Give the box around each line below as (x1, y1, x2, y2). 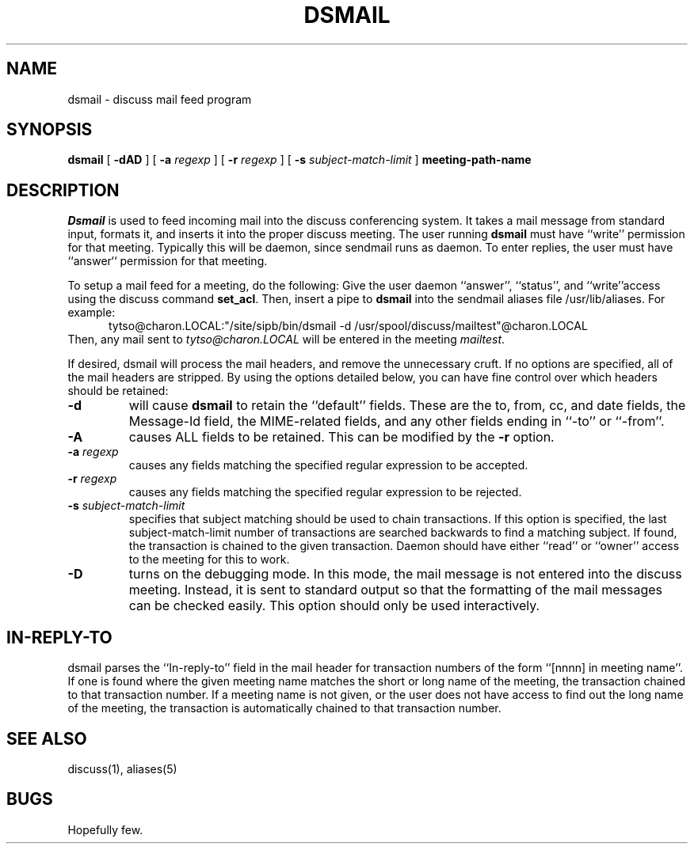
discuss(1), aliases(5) (67, 761, 177, 776)
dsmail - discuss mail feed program (67, 92, 252, 106)
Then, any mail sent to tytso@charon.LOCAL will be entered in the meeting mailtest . (67, 332, 505, 347)
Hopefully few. (67, 822, 143, 837)
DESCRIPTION (6, 180, 120, 200)
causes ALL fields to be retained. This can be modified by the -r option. (128, 429, 555, 446)
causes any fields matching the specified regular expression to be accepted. (128, 458, 528, 472)
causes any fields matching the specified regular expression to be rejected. (128, 485, 522, 499)
